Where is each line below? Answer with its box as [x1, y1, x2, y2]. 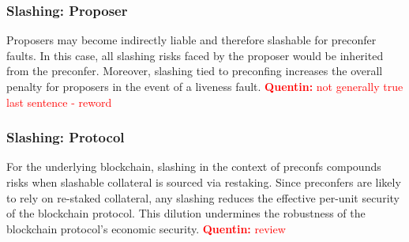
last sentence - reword [6, 93, 112, 110]
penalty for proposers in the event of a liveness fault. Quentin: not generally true [6, 78, 403, 94]
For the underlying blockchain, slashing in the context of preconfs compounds [6, 158, 381, 175]
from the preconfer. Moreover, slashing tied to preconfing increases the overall [6, 62, 383, 79]
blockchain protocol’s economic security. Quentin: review [6, 220, 286, 236]
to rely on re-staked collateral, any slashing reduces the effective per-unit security [6, 189, 400, 206]
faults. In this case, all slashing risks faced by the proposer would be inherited [6, 47, 384, 63]
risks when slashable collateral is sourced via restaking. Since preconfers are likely [6, 174, 401, 190]
